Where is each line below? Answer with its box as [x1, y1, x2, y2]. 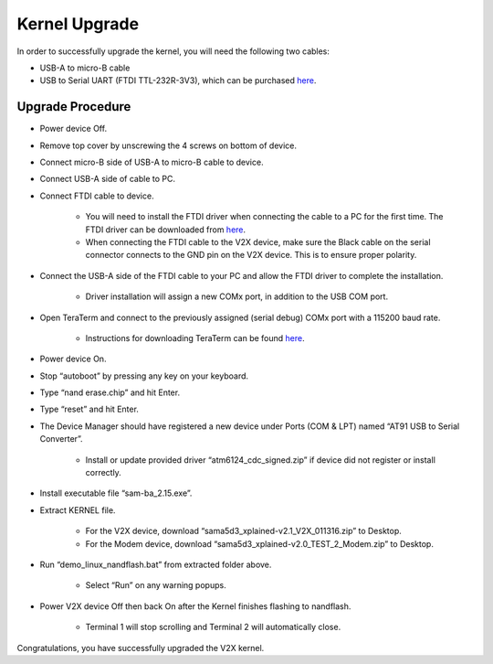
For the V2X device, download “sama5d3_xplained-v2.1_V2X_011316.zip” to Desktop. [85, 526, 402, 537]
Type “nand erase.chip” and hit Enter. [39, 387, 181, 398]
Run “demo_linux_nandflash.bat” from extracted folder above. [39, 559, 272, 570]
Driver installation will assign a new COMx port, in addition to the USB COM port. [85, 291, 388, 302]
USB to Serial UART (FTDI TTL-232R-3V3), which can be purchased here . [39, 75, 317, 86]
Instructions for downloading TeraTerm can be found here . [85, 332, 305, 343]
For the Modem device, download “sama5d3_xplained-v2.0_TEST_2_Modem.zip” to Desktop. [85, 538, 434, 549]
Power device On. [39, 353, 107, 365]
